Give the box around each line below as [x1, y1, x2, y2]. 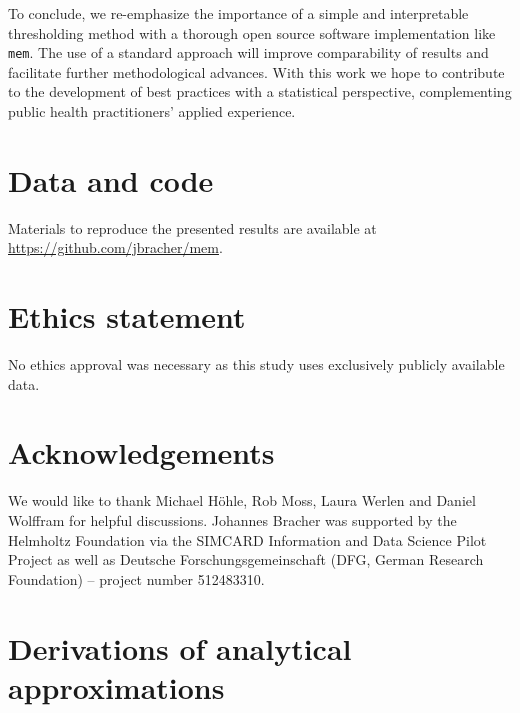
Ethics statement [8, 296, 246, 337]
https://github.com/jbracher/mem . [8, 237, 223, 258]
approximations [8, 666, 225, 707]
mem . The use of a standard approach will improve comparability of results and [8, 42, 489, 63]
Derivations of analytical [8, 627, 352, 668]
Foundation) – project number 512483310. [8, 568, 265, 589]
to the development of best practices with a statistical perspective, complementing [8, 81, 512, 102]
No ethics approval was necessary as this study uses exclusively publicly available [8, 354, 505, 375]
